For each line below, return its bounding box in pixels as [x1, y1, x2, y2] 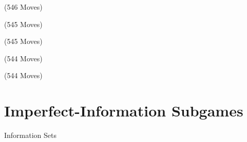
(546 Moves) [4, 2, 43, 12]
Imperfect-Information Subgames [4, 100, 243, 121]
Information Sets [4, 130, 57, 140]
